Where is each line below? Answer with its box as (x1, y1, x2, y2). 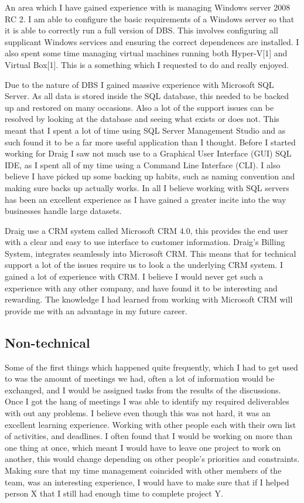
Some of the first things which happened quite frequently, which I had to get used (5, 361, 298, 373)
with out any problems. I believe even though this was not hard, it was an (5, 407, 271, 419)
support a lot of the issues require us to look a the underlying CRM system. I (5, 259, 283, 271)
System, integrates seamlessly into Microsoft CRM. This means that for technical (5, 247, 296, 259)
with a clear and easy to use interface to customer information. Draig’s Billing (5, 236, 285, 248)
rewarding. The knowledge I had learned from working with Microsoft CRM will (5, 293, 293, 305)
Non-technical (5, 333, 90, 351)
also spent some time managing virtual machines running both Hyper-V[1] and (5, 47, 288, 59)
